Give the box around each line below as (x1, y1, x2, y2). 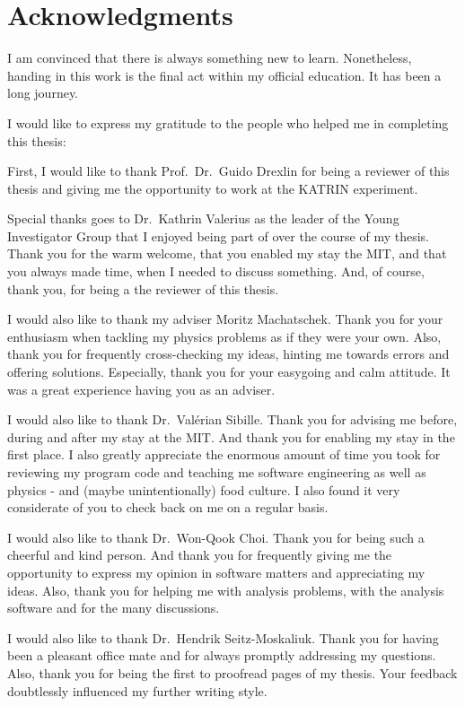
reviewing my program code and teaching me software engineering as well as (7, 463, 426, 481)
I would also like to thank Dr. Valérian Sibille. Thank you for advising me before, (7, 410, 458, 429)
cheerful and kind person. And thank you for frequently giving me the (7, 545, 392, 564)
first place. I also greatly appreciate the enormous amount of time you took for (7, 445, 441, 464)
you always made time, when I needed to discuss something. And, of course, (7, 262, 425, 281)
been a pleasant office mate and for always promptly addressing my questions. (7, 646, 436, 665)
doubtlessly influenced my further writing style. (7, 681, 268, 700)
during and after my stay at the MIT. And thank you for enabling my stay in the (7, 427, 455, 446)
